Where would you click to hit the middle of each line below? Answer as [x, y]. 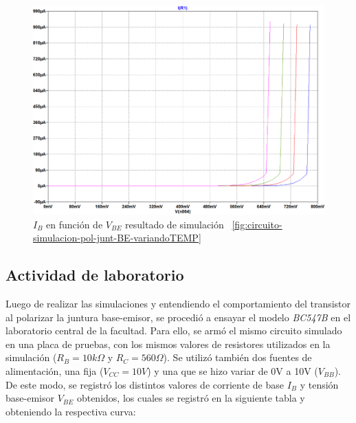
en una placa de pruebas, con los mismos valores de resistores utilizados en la [168, 344]
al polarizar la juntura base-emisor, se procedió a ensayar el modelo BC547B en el [178, 317]
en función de [75, 224]
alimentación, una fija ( [55, 370]
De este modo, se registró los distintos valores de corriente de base [145, 384]
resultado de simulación [175, 224]
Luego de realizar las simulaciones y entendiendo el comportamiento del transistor [178, 303]
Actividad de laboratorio [95, 275]
